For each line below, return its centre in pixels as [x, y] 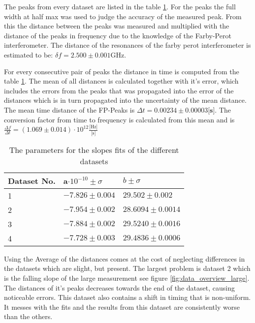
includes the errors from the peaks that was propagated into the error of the [119, 90]
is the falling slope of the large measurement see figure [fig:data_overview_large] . [127, 278]
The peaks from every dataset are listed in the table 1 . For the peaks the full [120, 6]
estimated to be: [29, 54]
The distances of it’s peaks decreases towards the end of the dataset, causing [119, 287]
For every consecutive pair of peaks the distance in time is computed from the [122, 71]
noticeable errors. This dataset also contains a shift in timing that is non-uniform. [127, 297]
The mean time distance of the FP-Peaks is [69, 109]
